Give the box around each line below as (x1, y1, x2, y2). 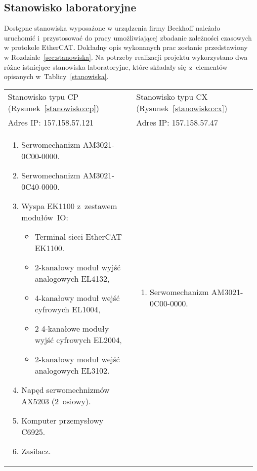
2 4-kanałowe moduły (35, 322, 109, 334)
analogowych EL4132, (35, 272, 110, 284)
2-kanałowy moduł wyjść (35, 261, 121, 273)
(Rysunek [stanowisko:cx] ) (136, 102, 227, 114)
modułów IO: (21, 211, 68, 223)
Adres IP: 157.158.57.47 (136, 116, 218, 128)
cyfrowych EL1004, (35, 303, 100, 315)
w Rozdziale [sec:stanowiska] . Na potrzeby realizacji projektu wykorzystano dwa (4, 51, 248, 62)
